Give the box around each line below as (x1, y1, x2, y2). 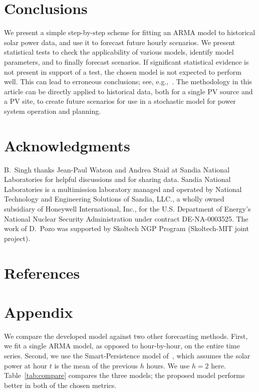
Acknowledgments (4, 135, 130, 155)
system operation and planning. (4, 105, 101, 116)
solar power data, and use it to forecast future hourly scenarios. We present (4, 37, 235, 47)
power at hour (4, 360, 48, 370)
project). (4, 233, 31, 243)
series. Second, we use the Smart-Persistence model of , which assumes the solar (4, 350, 250, 361)
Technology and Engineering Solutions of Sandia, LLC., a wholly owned (4, 193, 224, 204)
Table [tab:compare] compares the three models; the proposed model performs (4, 370, 245, 380)
